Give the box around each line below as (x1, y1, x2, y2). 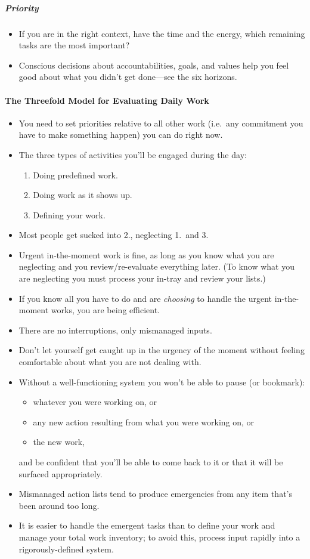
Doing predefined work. (33, 168, 118, 181)
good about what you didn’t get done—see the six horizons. (18, 70, 237, 83)
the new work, (33, 436, 85, 448)
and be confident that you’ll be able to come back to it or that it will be (18, 456, 283, 468)
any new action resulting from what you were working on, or (33, 415, 255, 428)
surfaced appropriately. (18, 467, 103, 480)
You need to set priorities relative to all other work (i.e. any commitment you (18, 116, 303, 129)
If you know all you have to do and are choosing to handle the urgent (18, 292, 272, 304)
